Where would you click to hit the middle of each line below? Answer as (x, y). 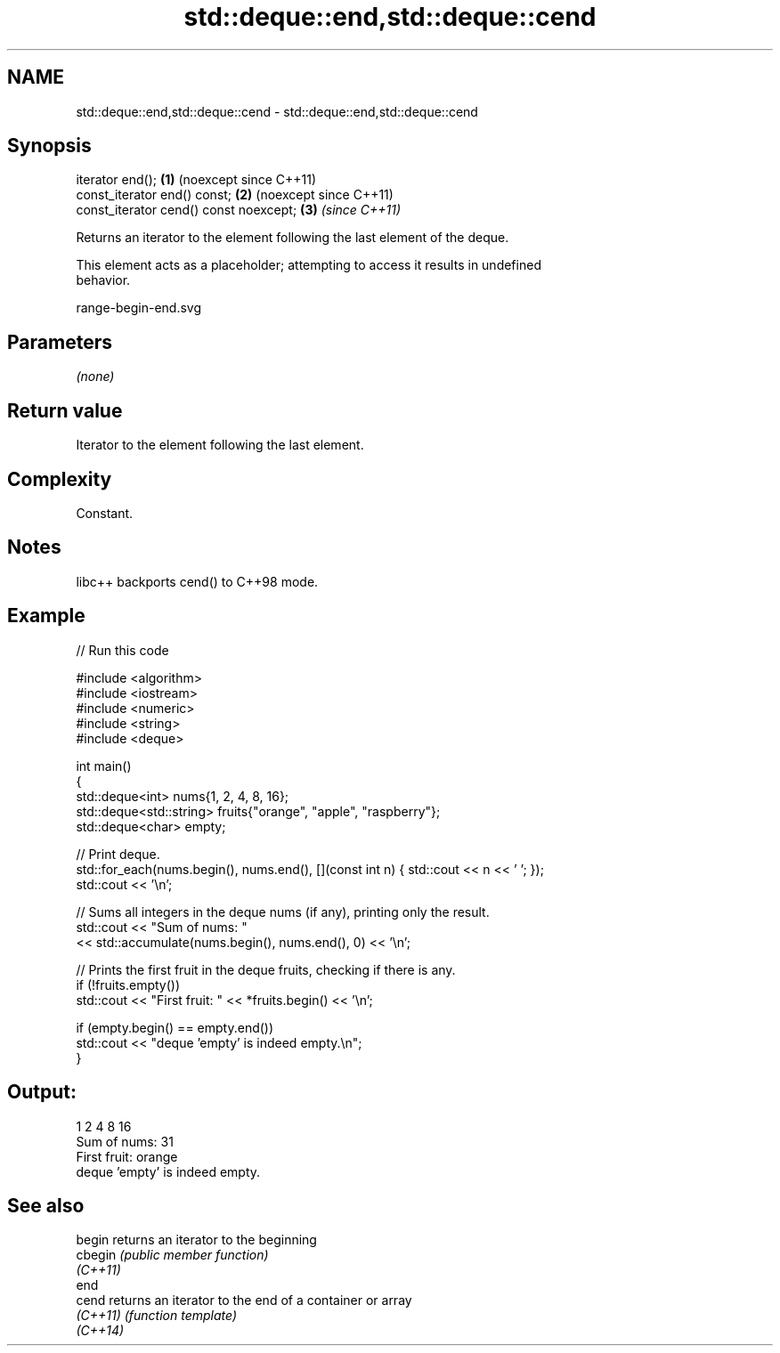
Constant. (105, 513)
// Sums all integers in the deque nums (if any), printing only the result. (283, 911)
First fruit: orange (127, 1156)
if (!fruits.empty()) (128, 984)
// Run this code (122, 650)
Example (46, 616)
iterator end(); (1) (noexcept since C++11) (196, 180)
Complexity (60, 479)
